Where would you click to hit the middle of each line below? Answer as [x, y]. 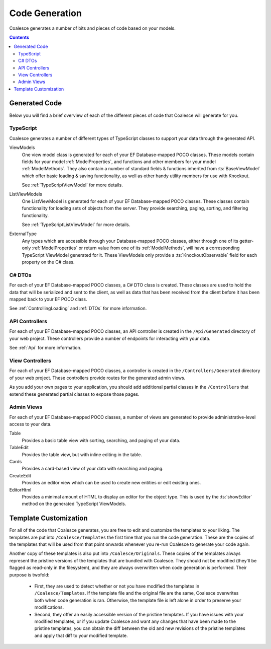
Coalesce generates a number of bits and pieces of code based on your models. [92, 28]
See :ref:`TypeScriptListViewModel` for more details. [76, 225]
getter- [246, 241]
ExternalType [23, 234]
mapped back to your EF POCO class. [48, 299]
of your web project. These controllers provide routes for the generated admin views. [97, 378]
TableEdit [19, 448]
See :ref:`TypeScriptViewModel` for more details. [72, 185]
